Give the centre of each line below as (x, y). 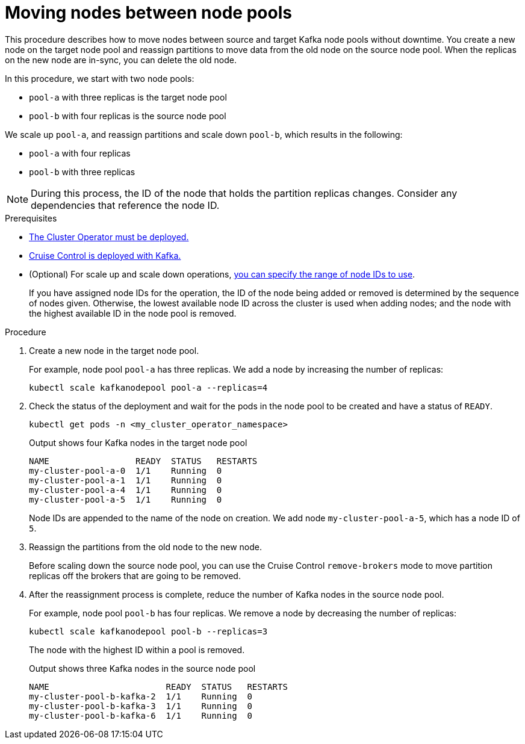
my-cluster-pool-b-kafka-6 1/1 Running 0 (141, 715)
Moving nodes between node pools (148, 13)
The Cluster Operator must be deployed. (109, 237)
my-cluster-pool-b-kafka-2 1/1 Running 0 (141, 696)
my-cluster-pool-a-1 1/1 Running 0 (126, 480)
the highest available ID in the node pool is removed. (133, 313)
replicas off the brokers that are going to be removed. (135, 575)
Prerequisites (31, 218)
